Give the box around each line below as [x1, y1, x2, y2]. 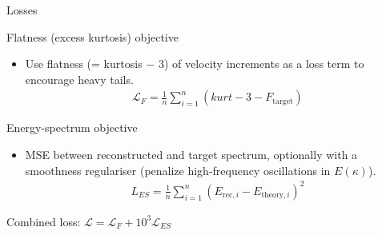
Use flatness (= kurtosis [25, 55, 143, 72]
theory [261, 191, 283, 200]
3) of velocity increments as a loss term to [158, 55, 364, 72]
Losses [6, 2, 38, 18]
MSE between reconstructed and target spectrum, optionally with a [25, 146, 358, 162]
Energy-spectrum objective [6, 119, 138, 136]
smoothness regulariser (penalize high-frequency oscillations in [25, 161, 331, 178]
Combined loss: [6, 213, 81, 229]
